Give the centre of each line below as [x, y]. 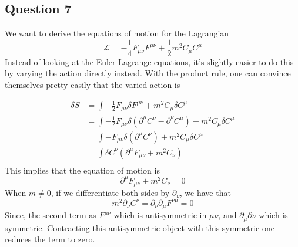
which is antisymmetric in [160, 215]
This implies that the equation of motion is [82, 170]
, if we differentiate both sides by [110, 193]
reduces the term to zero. [50, 239]
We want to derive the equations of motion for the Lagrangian [117, 33]
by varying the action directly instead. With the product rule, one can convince [148, 73]
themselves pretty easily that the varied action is [93, 85]
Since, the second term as [51, 215]
